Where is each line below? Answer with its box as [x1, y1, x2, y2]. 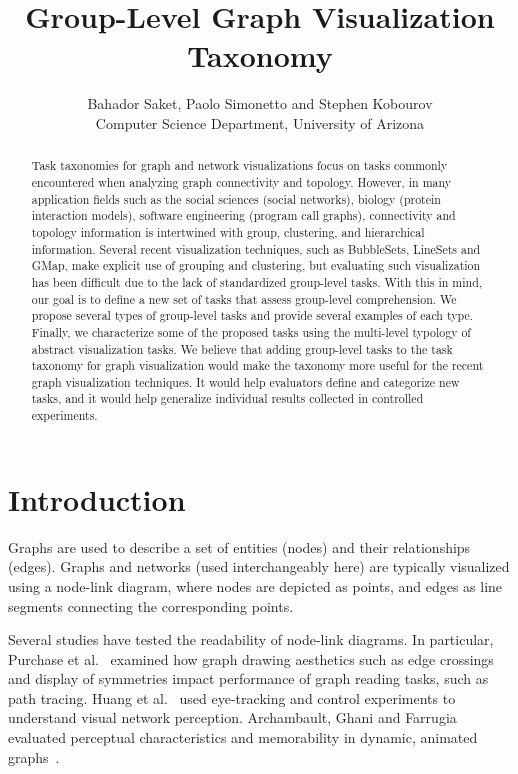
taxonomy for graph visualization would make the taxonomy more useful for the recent [31, 357, 484, 374]
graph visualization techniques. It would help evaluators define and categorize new [31, 373, 460, 390]
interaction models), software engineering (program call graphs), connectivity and [31, 207, 456, 224]
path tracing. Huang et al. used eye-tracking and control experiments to [8, 687, 456, 708]
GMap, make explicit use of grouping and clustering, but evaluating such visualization [31, 257, 481, 274]
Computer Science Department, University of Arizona [95, 112, 425, 133]
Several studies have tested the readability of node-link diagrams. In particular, [8, 629, 494, 650]
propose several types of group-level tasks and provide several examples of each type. [31, 307, 473, 324]
